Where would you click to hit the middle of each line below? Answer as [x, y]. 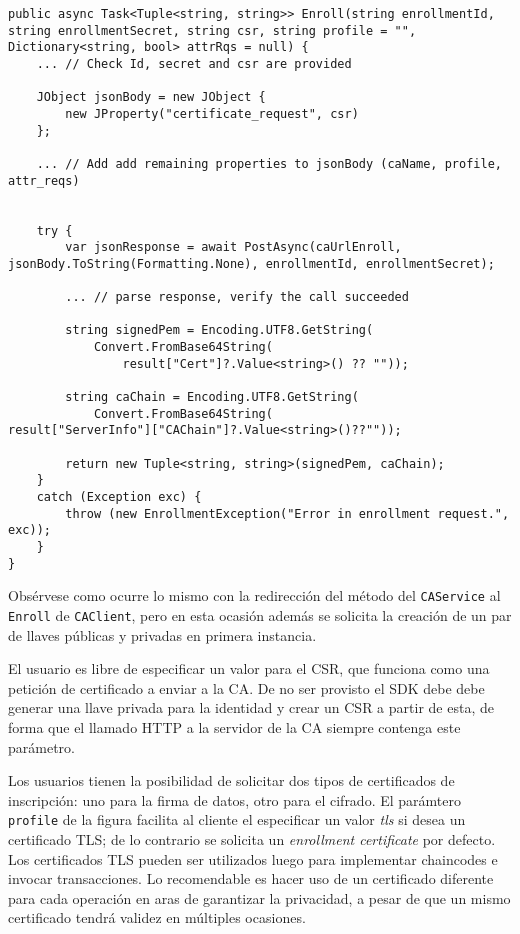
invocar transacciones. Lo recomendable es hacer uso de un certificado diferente [251, 878]
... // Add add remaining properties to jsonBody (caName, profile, [269, 163]
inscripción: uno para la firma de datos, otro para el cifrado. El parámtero [234, 799]
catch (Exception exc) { [119, 497]
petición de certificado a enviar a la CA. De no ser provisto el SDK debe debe [246, 687]
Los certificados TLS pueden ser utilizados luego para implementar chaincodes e [253, 858]
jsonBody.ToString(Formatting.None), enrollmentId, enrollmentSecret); [251, 263]
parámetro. [41, 746]
